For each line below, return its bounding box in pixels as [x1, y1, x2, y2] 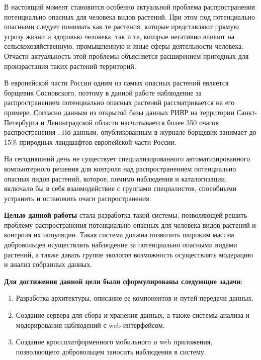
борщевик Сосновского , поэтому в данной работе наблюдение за [4, 87, 202, 98]
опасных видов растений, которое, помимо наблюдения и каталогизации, [4, 173, 227, 184]
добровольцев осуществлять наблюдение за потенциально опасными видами [4, 239, 237, 250]
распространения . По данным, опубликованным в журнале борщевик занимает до [4, 127, 256, 137]
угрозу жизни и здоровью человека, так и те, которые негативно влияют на [4, 31, 234, 41]
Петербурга [4, 117, 39, 127]
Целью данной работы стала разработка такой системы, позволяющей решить [4, 210, 247, 220]
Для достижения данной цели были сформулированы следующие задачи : [4, 276, 243, 286]
